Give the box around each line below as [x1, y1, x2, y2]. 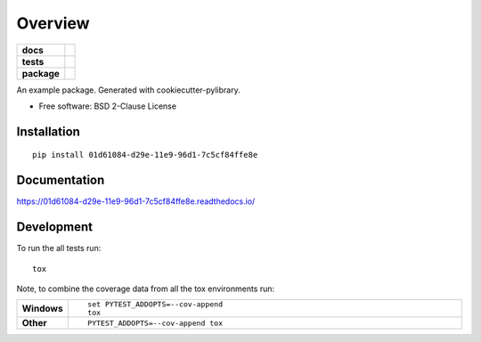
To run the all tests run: [16, 243, 102, 254]
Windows [21, 303, 63, 315]
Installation [16, 124, 80, 139]
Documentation [16, 173, 105, 188]
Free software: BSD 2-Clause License [38, 101, 177, 111]
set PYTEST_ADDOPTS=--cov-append [87, 299, 223, 309]
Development [16, 219, 94, 235]
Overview [16, 13, 90, 33]
